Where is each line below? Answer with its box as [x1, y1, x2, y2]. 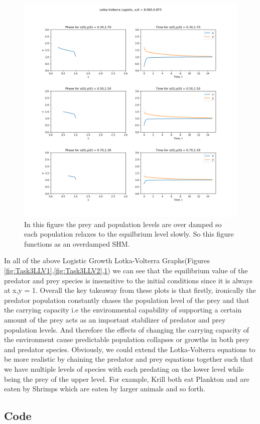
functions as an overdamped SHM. [24, 238, 130, 249]
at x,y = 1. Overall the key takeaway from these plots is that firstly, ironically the [4, 285, 256, 295]
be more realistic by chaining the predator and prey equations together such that [4, 354, 253, 364]
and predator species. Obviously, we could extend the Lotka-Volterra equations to [4, 344, 255, 354]
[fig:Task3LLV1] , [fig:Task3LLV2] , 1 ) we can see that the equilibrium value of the [4, 265, 248, 275]
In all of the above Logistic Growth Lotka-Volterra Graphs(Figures [4, 255, 210, 266]
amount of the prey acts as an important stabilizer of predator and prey [4, 314, 226, 325]
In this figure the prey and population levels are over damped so [24, 219, 222, 229]
